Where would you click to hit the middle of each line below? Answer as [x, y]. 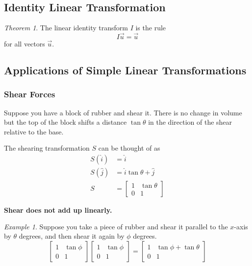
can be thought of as [129, 148]
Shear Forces [30, 94]
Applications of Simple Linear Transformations [125, 70]
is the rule [151, 28]
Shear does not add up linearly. [58, 210]
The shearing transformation [47, 148]
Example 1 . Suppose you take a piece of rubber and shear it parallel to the [116, 226]
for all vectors [25, 44]
